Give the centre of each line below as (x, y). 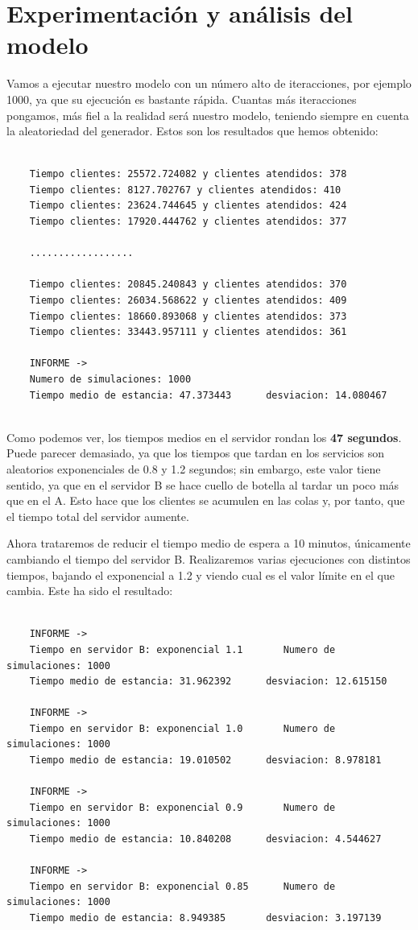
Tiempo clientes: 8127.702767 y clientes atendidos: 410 (185, 190)
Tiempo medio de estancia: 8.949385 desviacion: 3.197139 (205, 918)
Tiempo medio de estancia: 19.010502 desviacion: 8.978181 (205, 761)
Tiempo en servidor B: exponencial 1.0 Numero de (182, 728)
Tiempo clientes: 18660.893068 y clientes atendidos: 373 (188, 316)
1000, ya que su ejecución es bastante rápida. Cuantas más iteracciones (182, 99)
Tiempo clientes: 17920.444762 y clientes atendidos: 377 (188, 222)
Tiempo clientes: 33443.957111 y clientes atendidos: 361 (188, 332)
